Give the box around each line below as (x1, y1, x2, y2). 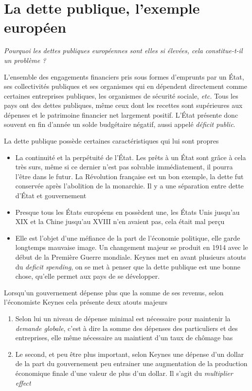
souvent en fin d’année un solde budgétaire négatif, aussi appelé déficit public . (4, 119, 235, 129)
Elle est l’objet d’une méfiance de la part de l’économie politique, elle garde (15, 232, 240, 243)
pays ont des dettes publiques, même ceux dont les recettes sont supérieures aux (4, 100, 243, 110)
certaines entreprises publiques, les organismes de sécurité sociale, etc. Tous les (4, 90, 238, 101)
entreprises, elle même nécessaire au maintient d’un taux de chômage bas (15, 332, 233, 343)
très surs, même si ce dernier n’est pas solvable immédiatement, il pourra (15, 162, 233, 172)
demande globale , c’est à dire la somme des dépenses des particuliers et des (15, 323, 238, 333)
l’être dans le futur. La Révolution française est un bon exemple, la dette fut (15, 171, 244, 181)
